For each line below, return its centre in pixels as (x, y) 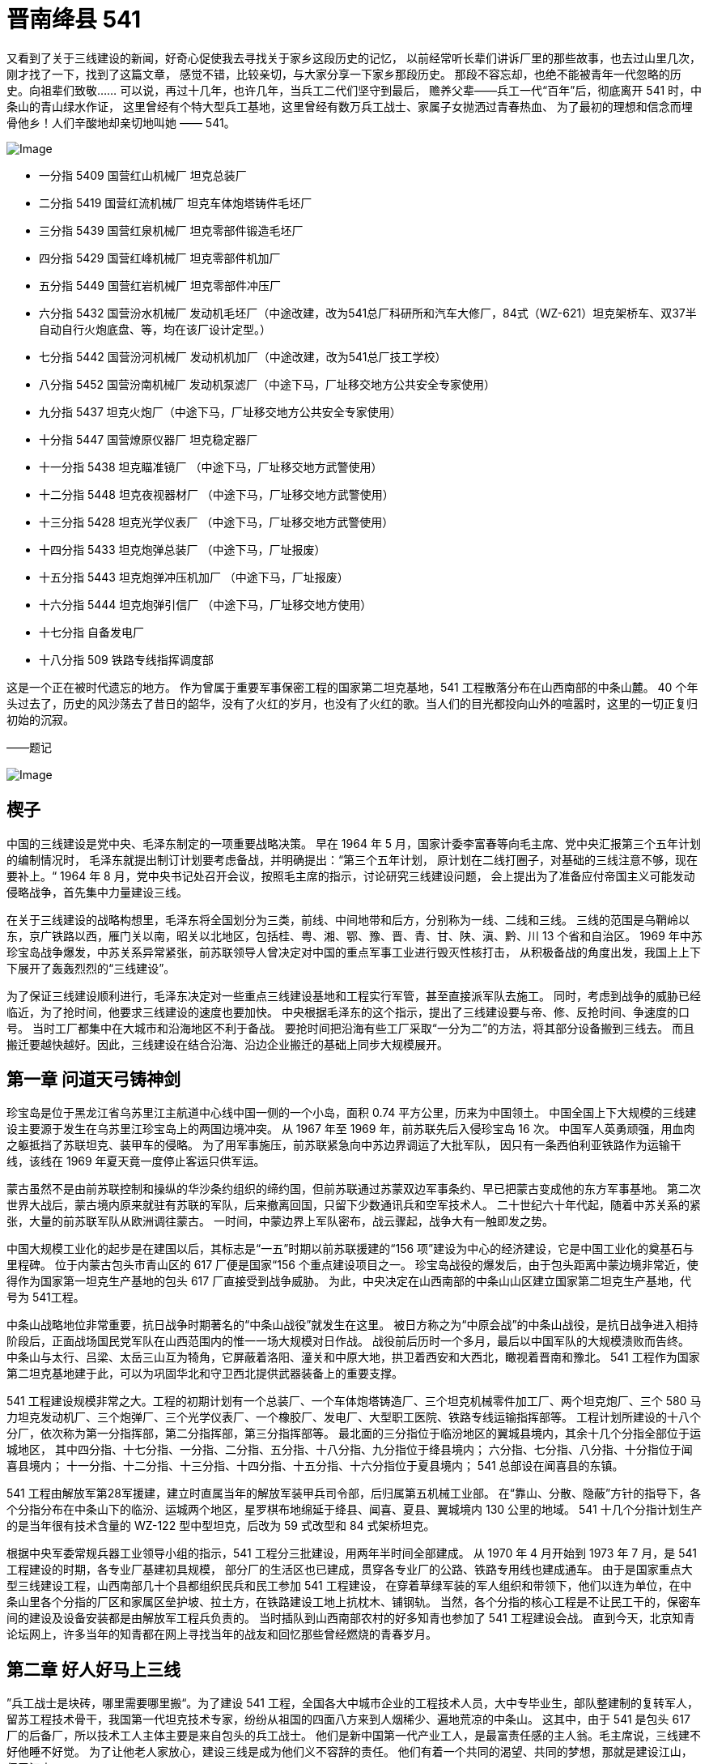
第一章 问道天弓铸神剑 (93, 1080)
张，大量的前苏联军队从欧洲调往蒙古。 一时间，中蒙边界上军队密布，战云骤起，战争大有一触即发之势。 (280, 1221)
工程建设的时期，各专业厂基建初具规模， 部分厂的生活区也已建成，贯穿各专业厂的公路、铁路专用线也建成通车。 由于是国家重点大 (350, 1570)
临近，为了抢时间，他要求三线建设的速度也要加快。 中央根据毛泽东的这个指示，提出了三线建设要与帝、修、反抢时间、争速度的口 (348, 1012)
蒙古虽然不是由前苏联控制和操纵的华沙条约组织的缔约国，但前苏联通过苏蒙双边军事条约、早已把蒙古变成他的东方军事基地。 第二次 (354, 1189)
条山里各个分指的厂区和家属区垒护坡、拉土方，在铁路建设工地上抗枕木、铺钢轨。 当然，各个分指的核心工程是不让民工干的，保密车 (354, 1602)
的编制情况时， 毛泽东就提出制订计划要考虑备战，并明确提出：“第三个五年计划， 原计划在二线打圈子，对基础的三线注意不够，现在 (352, 859)
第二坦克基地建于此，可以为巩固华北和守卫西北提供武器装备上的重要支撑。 (205, 1374)
